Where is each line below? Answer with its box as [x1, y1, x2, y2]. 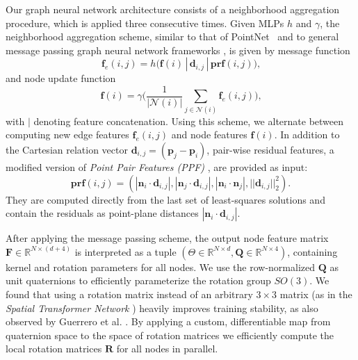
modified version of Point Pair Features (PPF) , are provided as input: [6, 159, 308, 174]
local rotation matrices [6, 341, 102, 356]
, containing [287, 244, 338, 259]
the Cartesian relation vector [6, 142, 128, 156]
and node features [171, 127, 247, 142]
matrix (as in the [279, 286, 352, 301]
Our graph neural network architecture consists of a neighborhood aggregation [6, 2, 340, 16]
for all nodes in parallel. [116, 341, 218, 356]
